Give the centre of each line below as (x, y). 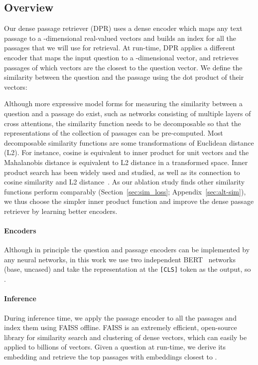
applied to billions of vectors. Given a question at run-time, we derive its (115, 347)
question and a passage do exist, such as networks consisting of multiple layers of (128, 113)
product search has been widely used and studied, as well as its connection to (122, 172)
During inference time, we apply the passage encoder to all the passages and (120, 317)
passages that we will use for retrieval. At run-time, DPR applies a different (120, 48)
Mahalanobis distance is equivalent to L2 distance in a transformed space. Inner (126, 162)
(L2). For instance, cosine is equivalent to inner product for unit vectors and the (127, 152)
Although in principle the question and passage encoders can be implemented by (127, 250)
